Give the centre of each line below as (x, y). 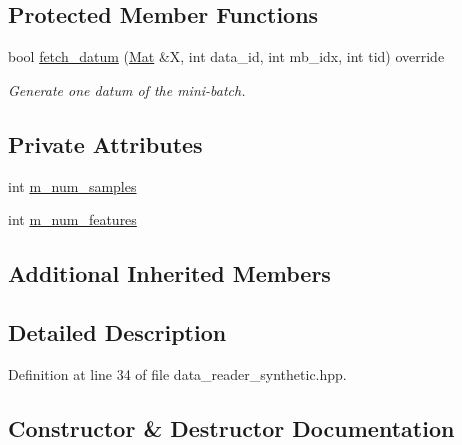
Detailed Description (117, 331)
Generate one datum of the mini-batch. (127, 89)
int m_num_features (72, 219)
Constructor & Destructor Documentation (231, 427)
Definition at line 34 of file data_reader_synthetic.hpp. (177, 373)
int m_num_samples (72, 185)
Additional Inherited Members (169, 273)
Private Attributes (105, 143)
